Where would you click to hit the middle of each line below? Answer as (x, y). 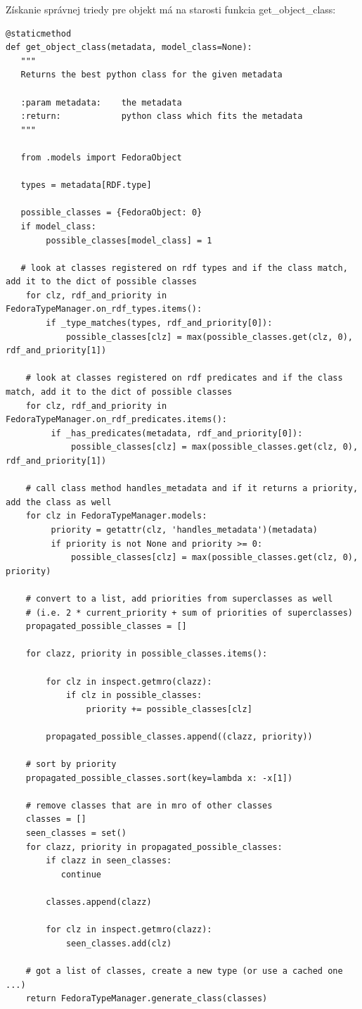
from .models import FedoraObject (101, 157)
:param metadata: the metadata (101, 102)
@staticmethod (39, 33)
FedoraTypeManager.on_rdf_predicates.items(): (116, 420)
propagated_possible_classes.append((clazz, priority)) (179, 736)
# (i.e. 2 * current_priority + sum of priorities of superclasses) (189, 613)
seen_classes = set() (76, 833)
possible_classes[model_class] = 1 (129, 240)
